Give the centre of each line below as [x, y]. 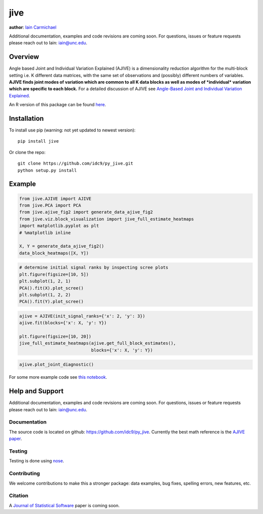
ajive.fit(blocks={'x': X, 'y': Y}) [63, 323]
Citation [19, 496]
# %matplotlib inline [45, 233]
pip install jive [38, 141]
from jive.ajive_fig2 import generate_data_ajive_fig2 [86, 212]
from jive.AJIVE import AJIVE [55, 199]
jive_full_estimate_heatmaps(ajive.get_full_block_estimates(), [98, 343]
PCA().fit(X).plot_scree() [51, 288]
